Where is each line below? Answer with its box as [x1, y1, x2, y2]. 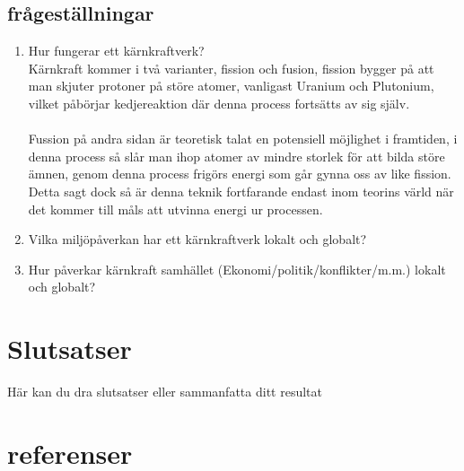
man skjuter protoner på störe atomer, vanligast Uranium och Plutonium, [28, 76, 434, 95]
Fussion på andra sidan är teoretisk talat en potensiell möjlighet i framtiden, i [28, 129, 458, 148]
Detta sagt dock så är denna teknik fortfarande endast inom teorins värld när [28, 181, 454, 200]
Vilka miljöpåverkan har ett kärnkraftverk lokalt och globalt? [28, 230, 367, 249]
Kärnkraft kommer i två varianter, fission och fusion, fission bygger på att [28, 58, 434, 77]
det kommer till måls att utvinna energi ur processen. [28, 199, 323, 218]
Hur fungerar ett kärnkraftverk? [28, 41, 205, 60]
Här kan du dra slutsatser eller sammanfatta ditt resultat [7, 382, 322, 401]
